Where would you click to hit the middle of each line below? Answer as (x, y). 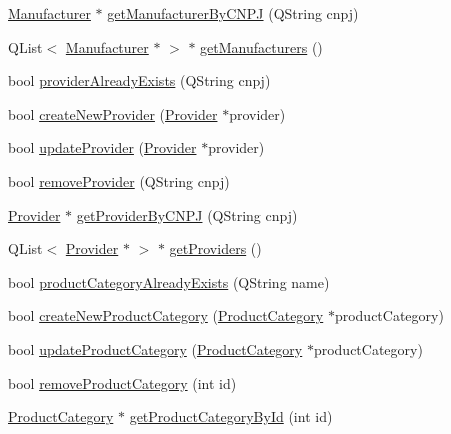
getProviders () (215, 248)
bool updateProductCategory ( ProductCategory (155, 348)
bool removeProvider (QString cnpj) (119, 180)
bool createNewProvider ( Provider (113, 113)
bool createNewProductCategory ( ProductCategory (166, 315)
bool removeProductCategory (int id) (122, 382)
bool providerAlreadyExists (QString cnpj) (139, 80)
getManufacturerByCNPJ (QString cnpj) (233, 13)
